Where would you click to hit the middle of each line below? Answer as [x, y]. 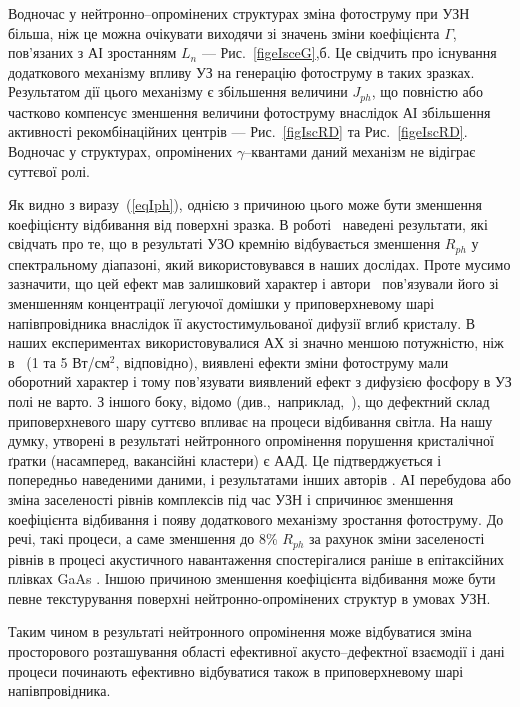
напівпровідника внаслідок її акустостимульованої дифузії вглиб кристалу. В [242, 322]
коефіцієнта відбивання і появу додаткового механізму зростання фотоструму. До [256, 518]
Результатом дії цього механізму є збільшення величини [178, 91]
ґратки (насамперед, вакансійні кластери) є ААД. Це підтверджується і [225, 459]
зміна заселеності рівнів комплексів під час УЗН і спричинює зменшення [231, 498]
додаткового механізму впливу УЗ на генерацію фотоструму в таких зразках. [241, 71]
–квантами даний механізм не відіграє [360, 151]
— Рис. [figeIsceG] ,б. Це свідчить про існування [349, 52]
